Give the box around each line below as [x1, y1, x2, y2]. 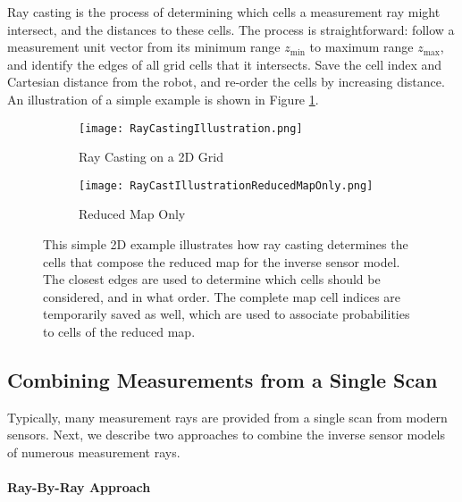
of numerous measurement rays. [7, 443, 181, 462]
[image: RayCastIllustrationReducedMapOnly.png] [79, 179, 374, 192]
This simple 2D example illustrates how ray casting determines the [43, 235, 408, 254]
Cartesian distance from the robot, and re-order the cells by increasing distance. [7, 72, 445, 91]
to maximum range [309, 38, 414, 56]
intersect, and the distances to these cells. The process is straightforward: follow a [7, 20, 455, 38]
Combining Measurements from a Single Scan [7, 366, 438, 394]
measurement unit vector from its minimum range [7, 38, 281, 56]
